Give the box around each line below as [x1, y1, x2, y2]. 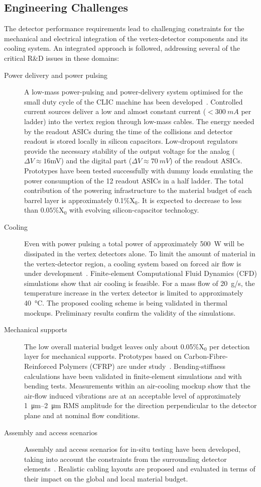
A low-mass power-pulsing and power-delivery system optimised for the [24, 86, 243, 97]
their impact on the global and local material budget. [24, 473, 188, 483]
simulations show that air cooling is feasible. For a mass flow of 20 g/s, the [24, 277, 255, 288]
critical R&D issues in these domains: [4, 52, 119, 63]
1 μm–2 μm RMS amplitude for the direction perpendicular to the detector [24, 400, 257, 411]
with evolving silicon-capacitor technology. [69, 205, 199, 215]
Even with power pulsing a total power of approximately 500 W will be [24, 238, 244, 249]
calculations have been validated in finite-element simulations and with [24, 370, 242, 381]
